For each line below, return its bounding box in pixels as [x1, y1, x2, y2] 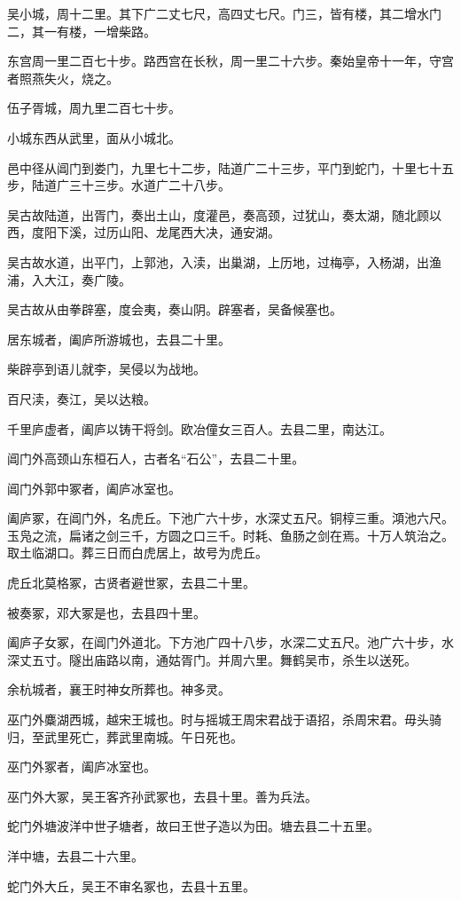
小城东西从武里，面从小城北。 [7, 128, 181, 146]
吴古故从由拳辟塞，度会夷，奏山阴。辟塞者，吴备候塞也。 [7, 300, 342, 319]
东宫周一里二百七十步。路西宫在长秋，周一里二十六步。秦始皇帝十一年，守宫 [7, 51, 454, 70]
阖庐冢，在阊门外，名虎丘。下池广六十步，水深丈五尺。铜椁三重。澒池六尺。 [7, 509, 454, 527]
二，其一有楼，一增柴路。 [7, 21, 156, 40]
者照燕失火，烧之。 [7, 68, 119, 87]
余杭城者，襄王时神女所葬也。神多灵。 [7, 680, 230, 699]
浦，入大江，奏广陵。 [7, 270, 131, 288]
